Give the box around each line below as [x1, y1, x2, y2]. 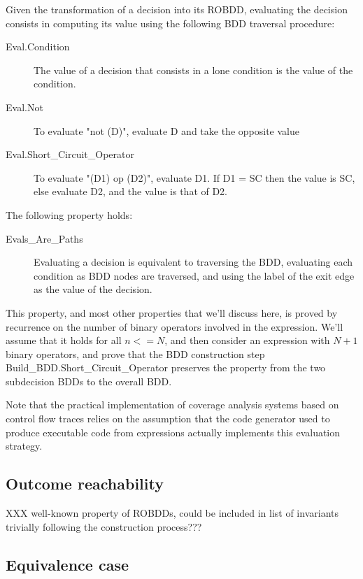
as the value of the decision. [34, 282, 152, 296]
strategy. [6, 438, 43, 453]
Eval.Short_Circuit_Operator [6, 147, 134, 162]
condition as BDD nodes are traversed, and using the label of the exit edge [34, 268, 355, 283]
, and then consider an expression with [164, 333, 330, 348]
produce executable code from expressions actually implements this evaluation [6, 424, 341, 439]
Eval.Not [6, 99, 43, 114]
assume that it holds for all [6, 333, 122, 348]
